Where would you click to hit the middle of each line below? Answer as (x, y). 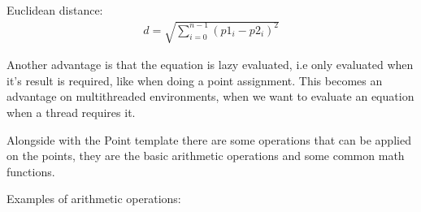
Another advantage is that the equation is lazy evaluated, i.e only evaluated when (210, 65)
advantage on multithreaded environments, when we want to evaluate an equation (210, 96)
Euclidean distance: (55, 10)
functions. (31, 171)
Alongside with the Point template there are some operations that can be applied (209, 139)
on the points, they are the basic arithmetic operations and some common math (206, 156)
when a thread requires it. (71, 112)
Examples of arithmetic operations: (94, 199)
